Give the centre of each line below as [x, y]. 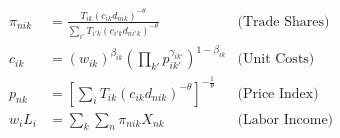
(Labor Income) [285, 119]
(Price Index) [278, 93]
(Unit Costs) [276, 59]
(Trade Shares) [283, 21]
